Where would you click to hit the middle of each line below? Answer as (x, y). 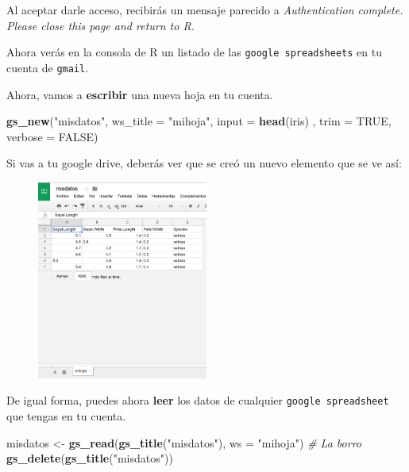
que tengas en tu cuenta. (66, 416)
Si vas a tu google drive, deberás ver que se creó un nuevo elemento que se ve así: (204, 163)
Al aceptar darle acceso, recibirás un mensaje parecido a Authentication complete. (205, 10)
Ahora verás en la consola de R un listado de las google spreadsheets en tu (194, 52)
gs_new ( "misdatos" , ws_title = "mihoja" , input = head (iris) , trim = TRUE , (199, 121)
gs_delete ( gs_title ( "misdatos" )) (90, 458)
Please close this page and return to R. (100, 25)
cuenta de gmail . (48, 67)
